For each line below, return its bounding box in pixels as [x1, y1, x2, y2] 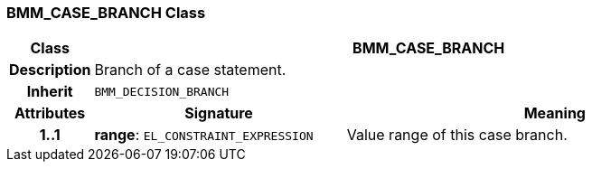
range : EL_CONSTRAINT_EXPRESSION [94, 126, 314, 145]
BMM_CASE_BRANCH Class [6, 4, 206, 22]
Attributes [14, 104, 86, 123]
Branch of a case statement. [94, 61, 287, 80]
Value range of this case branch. [346, 126, 568, 145]
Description [9, 61, 91, 80]
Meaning [523, 104, 586, 123]
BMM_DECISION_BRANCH [94, 84, 230, 99]
